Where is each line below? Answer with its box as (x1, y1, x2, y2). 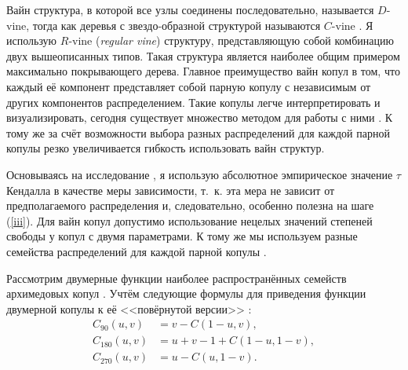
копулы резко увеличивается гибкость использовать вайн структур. (6, 140, 325, 156)
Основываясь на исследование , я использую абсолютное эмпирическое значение (6, 166, 393, 182)
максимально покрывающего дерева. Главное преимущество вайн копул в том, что (6, 63, 400, 79)
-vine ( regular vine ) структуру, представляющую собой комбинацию (68, 32, 394, 49)
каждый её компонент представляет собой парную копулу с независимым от (6, 78, 371, 94)
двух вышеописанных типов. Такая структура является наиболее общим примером (6, 47, 400, 64)
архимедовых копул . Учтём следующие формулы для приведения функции (6, 285, 366, 302)
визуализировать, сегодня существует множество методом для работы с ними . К (6, 109, 393, 126)
